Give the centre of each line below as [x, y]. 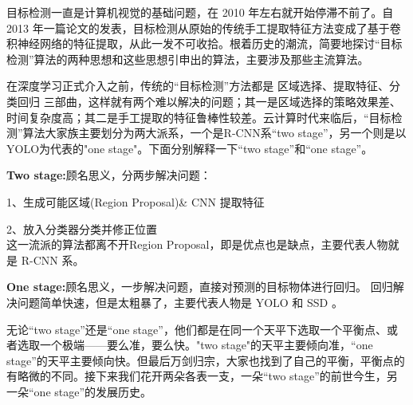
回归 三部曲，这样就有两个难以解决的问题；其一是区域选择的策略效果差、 [209, 101]
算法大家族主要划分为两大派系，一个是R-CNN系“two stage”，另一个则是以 [214, 133]
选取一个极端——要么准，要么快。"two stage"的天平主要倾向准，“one [195, 345]
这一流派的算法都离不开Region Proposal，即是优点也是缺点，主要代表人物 [197, 244]
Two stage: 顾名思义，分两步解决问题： [109, 175]
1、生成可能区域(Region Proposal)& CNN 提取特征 [136, 201]
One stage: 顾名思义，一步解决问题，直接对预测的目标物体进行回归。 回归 [200, 287]
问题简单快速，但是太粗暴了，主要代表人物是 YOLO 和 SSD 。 [180, 302]
